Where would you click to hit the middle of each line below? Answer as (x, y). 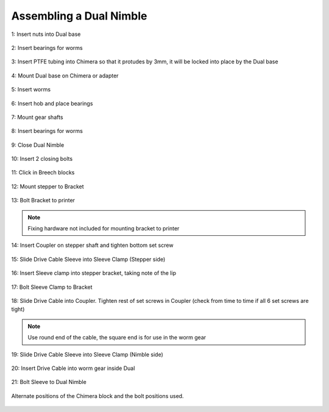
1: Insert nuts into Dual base (46, 34)
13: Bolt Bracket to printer (43, 201)
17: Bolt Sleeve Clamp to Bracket (52, 287)
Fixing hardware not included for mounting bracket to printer (104, 229)
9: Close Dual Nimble (38, 145)
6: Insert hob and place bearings (52, 103)
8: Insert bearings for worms (47, 131)
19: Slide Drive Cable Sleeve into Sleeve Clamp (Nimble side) (87, 354)
